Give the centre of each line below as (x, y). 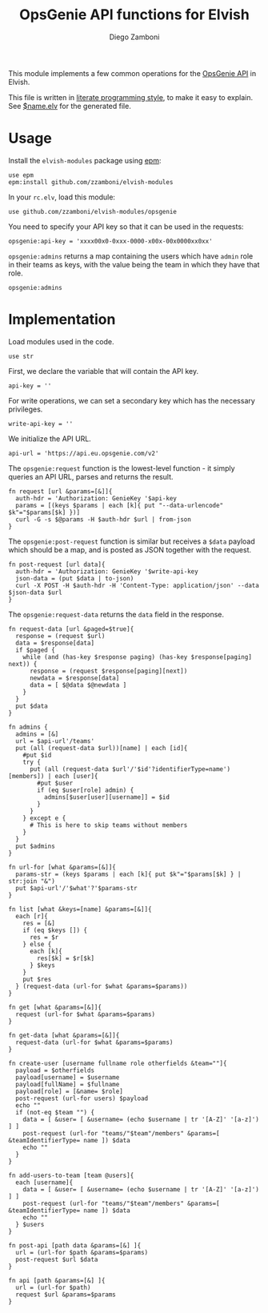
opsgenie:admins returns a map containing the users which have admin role (131, 256)
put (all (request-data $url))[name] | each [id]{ (102, 748)
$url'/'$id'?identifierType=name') (171, 769)
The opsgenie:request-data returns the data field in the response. (116, 614)
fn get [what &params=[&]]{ (55, 1007)
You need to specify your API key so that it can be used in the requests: (126, 227)
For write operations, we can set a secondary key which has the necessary (132, 400)
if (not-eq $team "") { (55, 1112)
